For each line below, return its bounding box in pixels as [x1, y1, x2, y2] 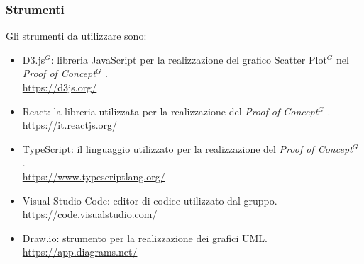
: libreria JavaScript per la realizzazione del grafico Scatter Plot [50, 52, 327, 67]
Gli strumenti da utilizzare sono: [6, 28, 147, 43]
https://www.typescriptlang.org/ [22, 168, 165, 183]
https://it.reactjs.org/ [22, 117, 118, 132]
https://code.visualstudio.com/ [22, 207, 158, 222]
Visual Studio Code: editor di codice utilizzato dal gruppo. [22, 193, 277, 207]
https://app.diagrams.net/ [22, 244, 138, 259]
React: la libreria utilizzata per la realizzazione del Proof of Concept [22, 103, 319, 118]
